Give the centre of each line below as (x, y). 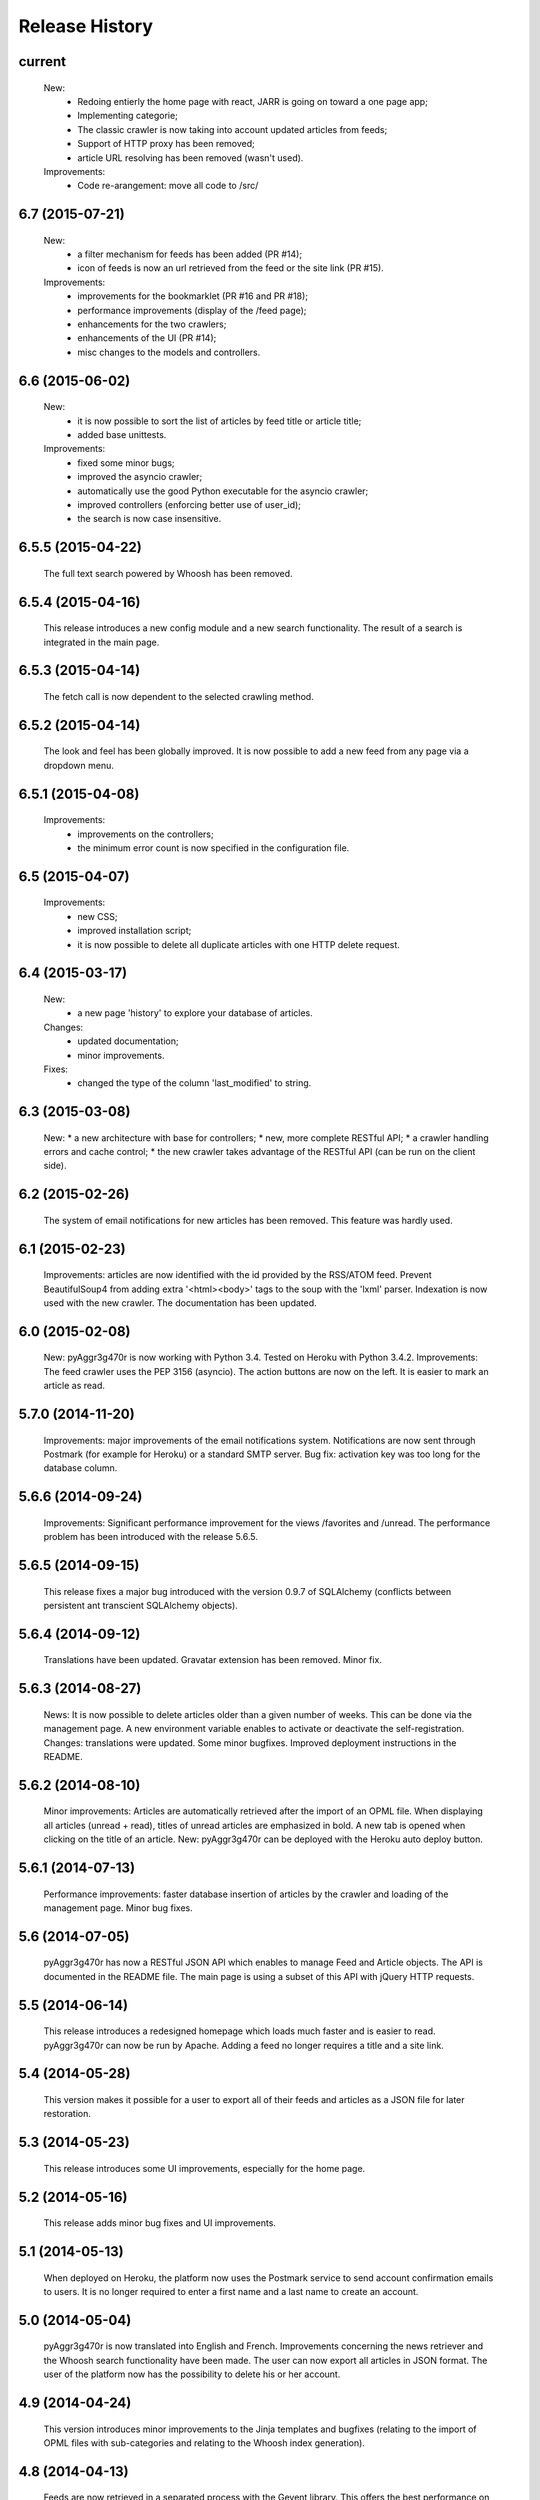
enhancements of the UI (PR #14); (147, 338)
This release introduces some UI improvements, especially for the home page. (204, 2168)
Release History (86, 26)
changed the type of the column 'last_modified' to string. (194, 1083)
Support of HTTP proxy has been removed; (166, 144)
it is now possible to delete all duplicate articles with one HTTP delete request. (238, 944)
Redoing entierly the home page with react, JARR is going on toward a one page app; (253, 101)
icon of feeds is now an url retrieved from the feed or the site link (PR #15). (230, 268)
